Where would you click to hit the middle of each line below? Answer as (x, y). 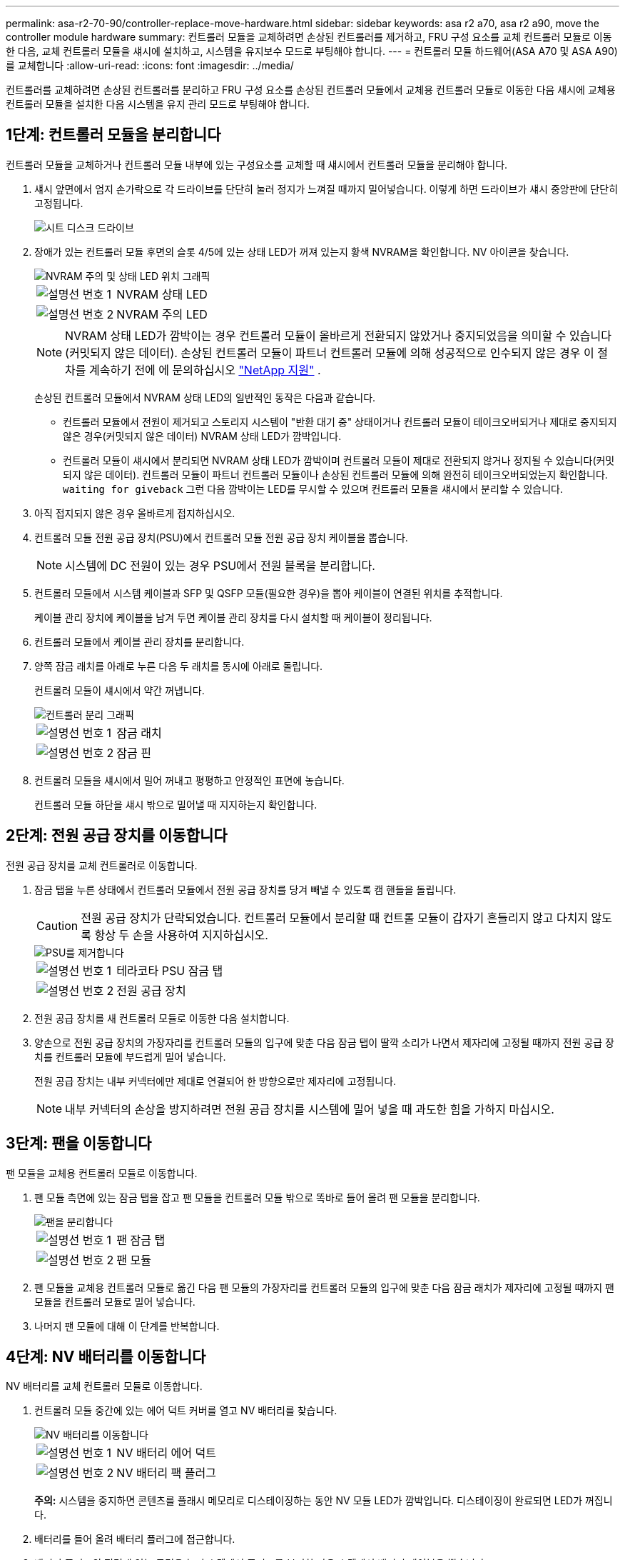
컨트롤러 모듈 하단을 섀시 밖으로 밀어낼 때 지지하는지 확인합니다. (176, 804)
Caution (57, 925)
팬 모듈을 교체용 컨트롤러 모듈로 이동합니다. (102, 1173)
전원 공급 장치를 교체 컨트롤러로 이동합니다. (102, 865)
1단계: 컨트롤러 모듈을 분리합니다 (113, 135)
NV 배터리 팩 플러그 (166, 1473)
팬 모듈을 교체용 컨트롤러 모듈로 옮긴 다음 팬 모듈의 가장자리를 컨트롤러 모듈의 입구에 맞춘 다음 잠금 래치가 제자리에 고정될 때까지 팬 (324, 1287)
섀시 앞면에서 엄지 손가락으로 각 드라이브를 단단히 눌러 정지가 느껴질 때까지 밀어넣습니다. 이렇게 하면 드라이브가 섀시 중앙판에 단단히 (326, 189)
